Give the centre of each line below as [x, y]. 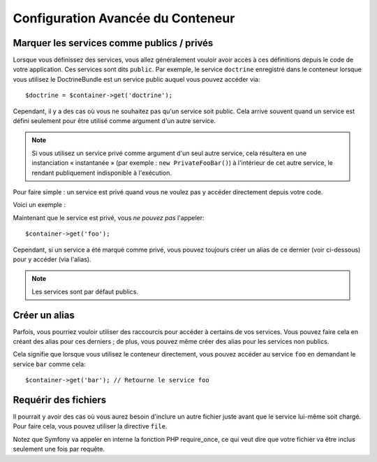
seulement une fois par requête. [59, 449]
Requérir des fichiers [60, 399]
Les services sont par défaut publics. [85, 291]
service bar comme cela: [50, 364]
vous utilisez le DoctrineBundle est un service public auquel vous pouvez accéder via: [136, 79]
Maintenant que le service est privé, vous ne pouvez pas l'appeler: [109, 217]
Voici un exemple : [39, 205]
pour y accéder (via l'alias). [52, 259]
